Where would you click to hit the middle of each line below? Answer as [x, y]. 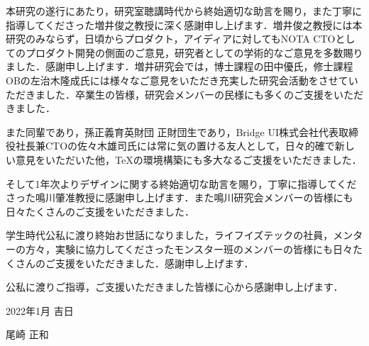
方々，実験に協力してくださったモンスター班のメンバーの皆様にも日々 [189, 249]
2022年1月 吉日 [40, 310]
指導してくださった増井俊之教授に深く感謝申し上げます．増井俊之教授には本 [184, 24]
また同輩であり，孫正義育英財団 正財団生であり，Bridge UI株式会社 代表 [172, 132]
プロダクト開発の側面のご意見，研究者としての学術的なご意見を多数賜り [194, 52]
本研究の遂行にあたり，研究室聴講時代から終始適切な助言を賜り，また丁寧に [184, 11]
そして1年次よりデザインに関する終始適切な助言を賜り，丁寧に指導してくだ [181, 183]
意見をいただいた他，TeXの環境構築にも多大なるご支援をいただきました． [188, 159]
